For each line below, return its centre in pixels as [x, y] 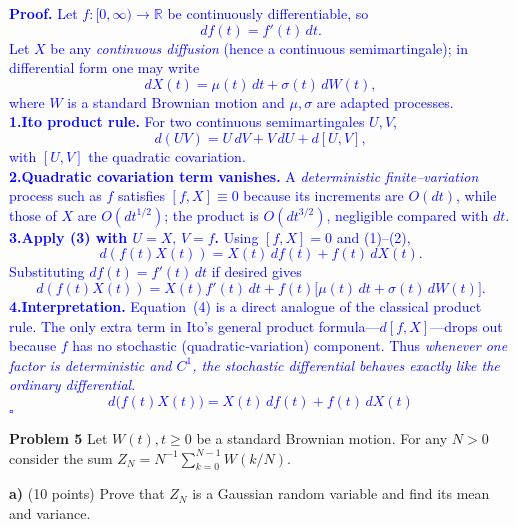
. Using [236, 236]
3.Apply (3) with [68, 236]
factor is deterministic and [90, 364]
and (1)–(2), [373, 236]
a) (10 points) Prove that [87, 493]
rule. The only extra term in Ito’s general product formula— [194, 325]
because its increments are [323, 195]
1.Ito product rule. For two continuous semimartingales [187, 121]
